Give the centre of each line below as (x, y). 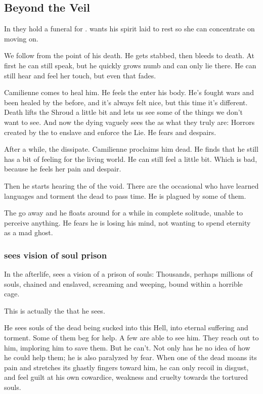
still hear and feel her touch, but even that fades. (80, 75)
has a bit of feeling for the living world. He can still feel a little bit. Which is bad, (131, 159)
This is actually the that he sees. (55, 310)
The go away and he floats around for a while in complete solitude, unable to (123, 213)
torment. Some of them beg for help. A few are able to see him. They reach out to (131, 338)
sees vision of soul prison (56, 255)
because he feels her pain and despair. (63, 169)
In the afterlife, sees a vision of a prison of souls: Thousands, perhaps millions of (128, 274)
